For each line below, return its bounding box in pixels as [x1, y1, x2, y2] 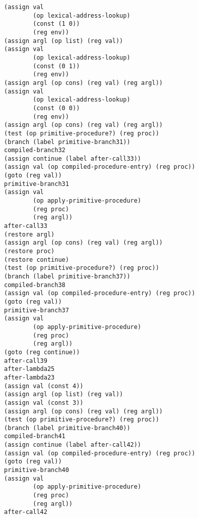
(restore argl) [4, 230, 55, 238]
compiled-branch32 [4, 147, 65, 154]
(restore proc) [4, 248, 55, 255]
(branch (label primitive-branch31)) [4, 138, 130, 146]
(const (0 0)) [33, 104, 80, 112]
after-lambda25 [4, 365, 55, 373]
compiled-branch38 [4, 281, 65, 289]
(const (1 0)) [33, 20, 80, 28]
